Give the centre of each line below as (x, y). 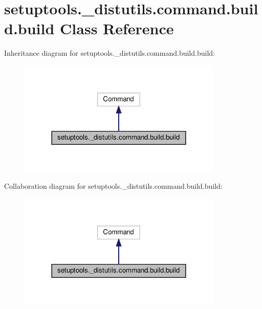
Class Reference (117, 28)
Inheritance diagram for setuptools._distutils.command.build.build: (110, 53)
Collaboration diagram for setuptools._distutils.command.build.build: (113, 186)
